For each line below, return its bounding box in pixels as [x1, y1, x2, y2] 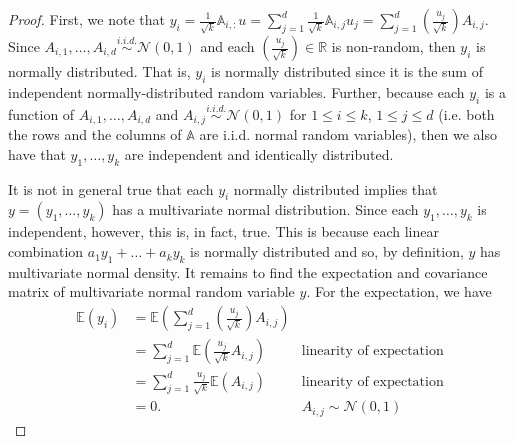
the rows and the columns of [8, 124, 182, 145]
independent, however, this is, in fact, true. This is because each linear [8, 221, 439, 242]
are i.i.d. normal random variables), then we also [199, 124, 497, 145]
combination [8, 241, 84, 262]
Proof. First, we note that [8, 9, 165, 29]
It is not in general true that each [8, 178, 214, 199]
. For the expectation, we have [306, 281, 492, 302]
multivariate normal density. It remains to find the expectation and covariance [8, 261, 488, 282]
